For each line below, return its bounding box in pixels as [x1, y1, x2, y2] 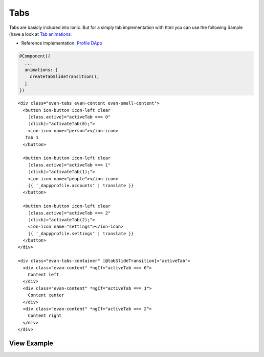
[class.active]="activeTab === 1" [27, 162, 111, 167]
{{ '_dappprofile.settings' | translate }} [27, 231, 134, 236]
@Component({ [19, 53, 51, 59]
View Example [9, 339, 54, 347]
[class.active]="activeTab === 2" [27, 210, 111, 215]
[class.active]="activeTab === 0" [27, 114, 111, 120]
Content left [27, 272, 59, 278]
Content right [27, 313, 62, 318]
